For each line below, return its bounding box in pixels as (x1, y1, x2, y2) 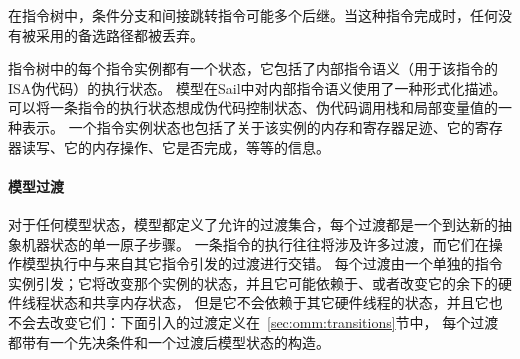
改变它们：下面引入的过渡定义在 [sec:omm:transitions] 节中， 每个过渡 (49, 311, 499, 332)
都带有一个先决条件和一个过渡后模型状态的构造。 (8, 331, 330, 352)
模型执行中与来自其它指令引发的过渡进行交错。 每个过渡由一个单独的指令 (21, 253, 503, 274)
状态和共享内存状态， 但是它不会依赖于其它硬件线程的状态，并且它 (49, 292, 489, 313)
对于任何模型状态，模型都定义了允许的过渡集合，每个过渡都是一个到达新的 (8, 213, 498, 234)
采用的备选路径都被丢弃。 (35, 24, 204, 45)
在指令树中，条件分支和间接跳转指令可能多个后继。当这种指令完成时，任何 (8, 5, 498, 25)
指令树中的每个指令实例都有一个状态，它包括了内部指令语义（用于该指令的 (8, 58, 498, 79)
